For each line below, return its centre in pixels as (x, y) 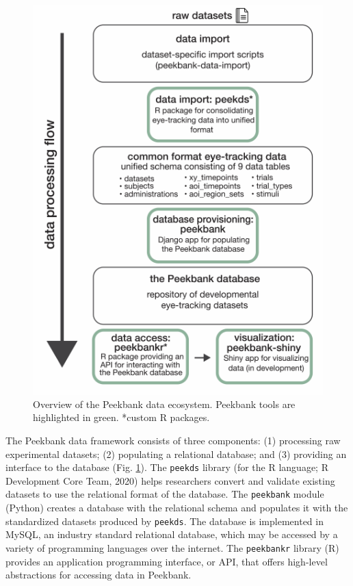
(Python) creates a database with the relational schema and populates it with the (177, 508)
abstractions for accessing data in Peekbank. (99, 575)
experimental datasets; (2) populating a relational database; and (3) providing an (176, 454)
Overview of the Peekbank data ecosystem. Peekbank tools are (164, 404)
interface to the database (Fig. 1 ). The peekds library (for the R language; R (167, 467)
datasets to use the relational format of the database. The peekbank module (165, 494)
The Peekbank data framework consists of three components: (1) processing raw (173, 440)
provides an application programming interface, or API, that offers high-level (167, 561)
